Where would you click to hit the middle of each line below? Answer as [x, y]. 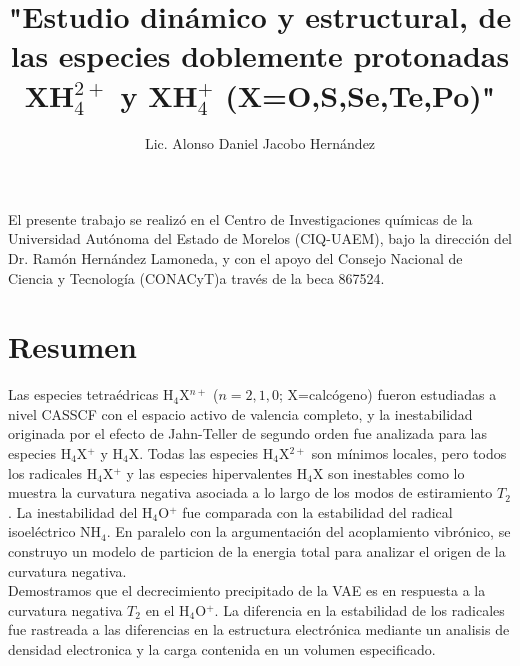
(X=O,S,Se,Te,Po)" [360, 94]
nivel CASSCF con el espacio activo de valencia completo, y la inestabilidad [240, 413]
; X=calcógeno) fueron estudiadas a [388, 394]
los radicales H [53, 472]
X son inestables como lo [388, 472]
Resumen [72, 346]
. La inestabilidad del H [80, 511]
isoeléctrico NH [55, 531]
